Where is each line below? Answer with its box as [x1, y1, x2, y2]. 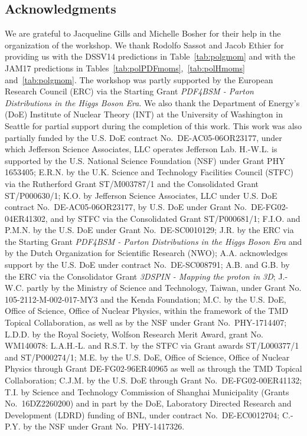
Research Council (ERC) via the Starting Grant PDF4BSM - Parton [5, 85, 254, 97]
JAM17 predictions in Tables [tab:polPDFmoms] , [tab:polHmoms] [5, 61, 245, 74]
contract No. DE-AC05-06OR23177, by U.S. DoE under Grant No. [5, 201, 247, 213]
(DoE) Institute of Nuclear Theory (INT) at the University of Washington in [5, 108, 283, 120]
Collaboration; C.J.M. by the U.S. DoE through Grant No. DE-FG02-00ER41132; [5, 374, 302, 386]
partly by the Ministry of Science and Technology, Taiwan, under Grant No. [26, 281, 302, 294]
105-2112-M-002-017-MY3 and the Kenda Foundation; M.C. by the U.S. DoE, [5, 293, 286, 305]
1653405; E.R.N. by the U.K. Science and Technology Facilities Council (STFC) [5, 166, 293, 178]
